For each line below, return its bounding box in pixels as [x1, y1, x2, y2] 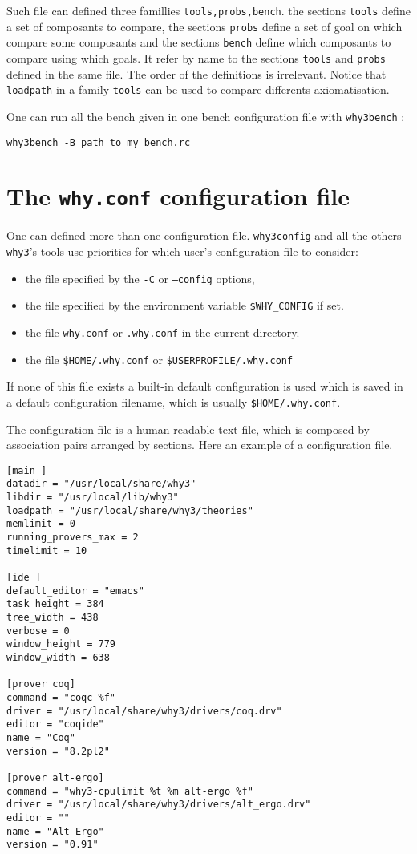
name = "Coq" [6, 731, 75, 743]
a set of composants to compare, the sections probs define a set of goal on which [6, 18, 403, 34]
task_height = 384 [6, 598, 104, 610]
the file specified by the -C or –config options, [25, 269, 255, 286]
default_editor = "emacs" [6, 585, 144, 597]
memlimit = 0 [6, 518, 75, 530]
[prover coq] [6, 678, 75, 690]
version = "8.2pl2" [6, 745, 110, 757]
